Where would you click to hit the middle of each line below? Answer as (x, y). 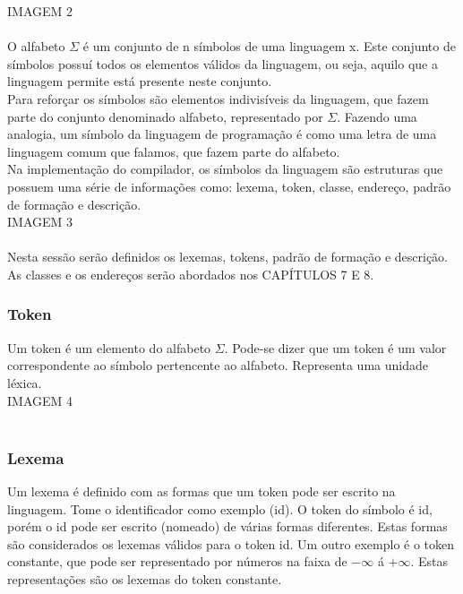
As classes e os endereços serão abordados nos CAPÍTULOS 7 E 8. (191, 274)
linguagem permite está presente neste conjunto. (140, 81)
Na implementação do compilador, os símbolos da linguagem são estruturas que (225, 169)
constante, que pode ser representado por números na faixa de (177, 561)
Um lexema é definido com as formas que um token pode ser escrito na (201, 491)
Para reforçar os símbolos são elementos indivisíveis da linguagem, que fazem (218, 98)
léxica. (25, 382)
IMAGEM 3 (40, 222)
